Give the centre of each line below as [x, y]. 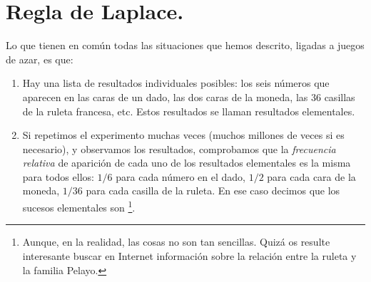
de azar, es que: [40, 59]
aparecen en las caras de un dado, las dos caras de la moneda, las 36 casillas [189, 96]
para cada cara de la [311, 176]
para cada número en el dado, [181, 176]
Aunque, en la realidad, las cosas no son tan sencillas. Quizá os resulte [176, 242]
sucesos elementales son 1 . [79, 206]
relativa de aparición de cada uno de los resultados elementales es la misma [187, 163]
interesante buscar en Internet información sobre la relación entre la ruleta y [189, 255]
